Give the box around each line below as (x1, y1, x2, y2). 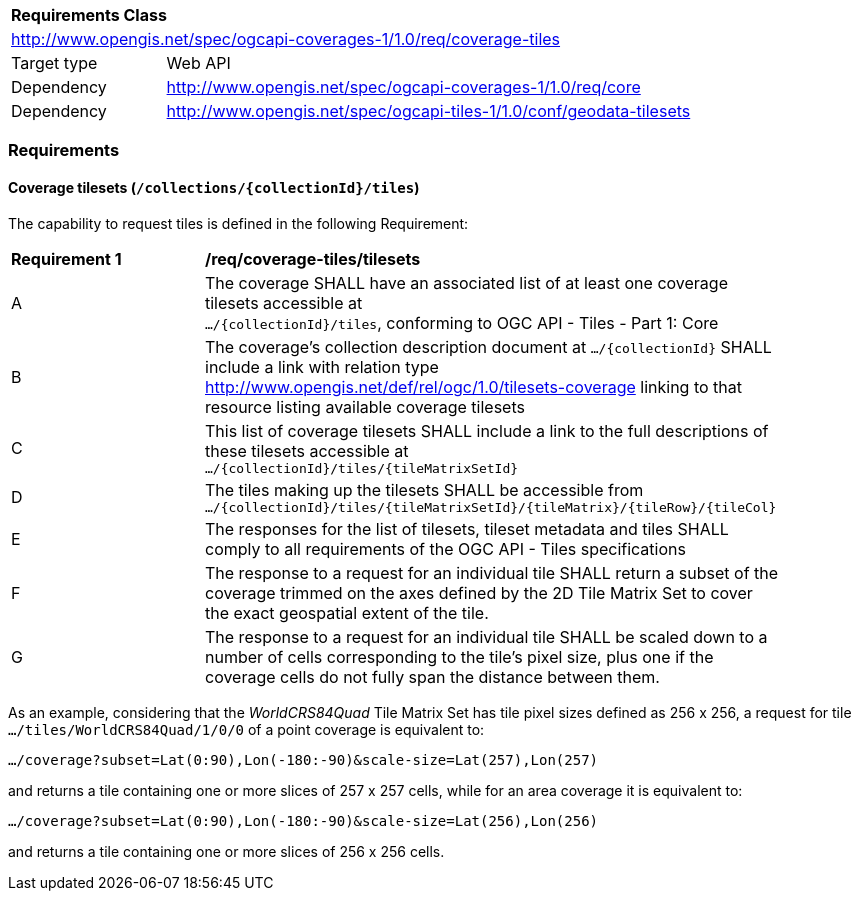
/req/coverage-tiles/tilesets (205, 248, 421, 269)
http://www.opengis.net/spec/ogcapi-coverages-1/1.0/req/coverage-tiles (11, 29, 561, 49)
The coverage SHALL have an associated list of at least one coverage (205, 272, 728, 293)
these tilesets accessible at (205, 440, 409, 461)
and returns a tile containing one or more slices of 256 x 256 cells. (8, 842, 445, 860)
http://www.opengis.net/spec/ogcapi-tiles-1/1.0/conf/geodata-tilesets (166, 101, 691, 121)
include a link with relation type (205, 356, 439, 377)
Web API (166, 53, 231, 73)
